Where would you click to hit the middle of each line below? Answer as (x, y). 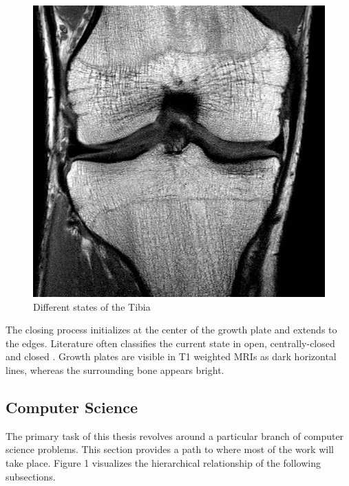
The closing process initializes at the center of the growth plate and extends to (171, 330)
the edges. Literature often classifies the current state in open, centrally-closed (170, 343)
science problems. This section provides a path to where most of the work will (170, 449)
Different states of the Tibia (92, 306)
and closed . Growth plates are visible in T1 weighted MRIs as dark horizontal (171, 356)
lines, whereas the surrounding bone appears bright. (115, 369)
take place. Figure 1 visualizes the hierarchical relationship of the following (163, 462)
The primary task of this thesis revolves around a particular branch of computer (175, 435)
